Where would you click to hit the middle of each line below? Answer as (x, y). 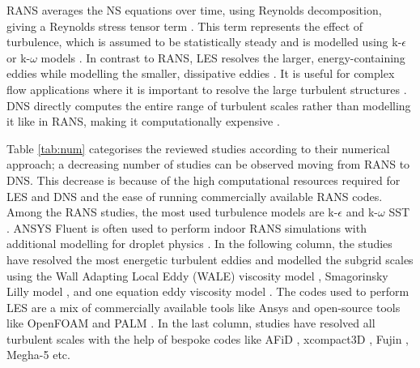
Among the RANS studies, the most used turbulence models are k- (172, 212)
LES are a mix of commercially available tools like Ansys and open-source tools (204, 307)
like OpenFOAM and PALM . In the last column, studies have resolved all (191, 323)
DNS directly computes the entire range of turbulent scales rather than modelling (209, 105)
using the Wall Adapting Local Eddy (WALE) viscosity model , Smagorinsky (197, 275)
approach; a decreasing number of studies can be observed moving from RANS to (208, 164)
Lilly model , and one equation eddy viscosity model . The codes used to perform (208, 291)
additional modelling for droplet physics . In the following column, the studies (199, 244)
